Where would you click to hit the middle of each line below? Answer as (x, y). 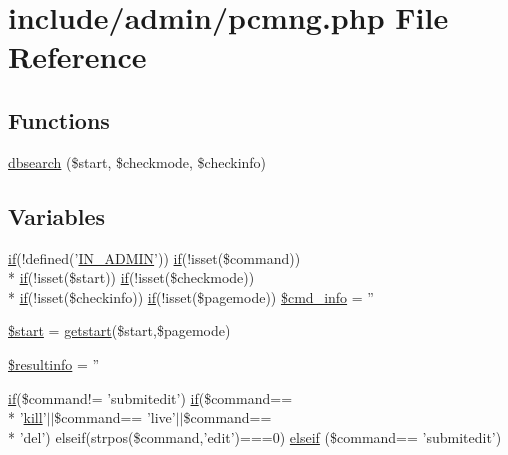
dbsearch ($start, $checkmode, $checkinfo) (137, 161)
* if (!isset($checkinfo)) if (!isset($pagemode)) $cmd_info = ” (191, 296)
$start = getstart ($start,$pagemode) (119, 330)
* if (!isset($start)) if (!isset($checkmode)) (131, 277)
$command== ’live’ (115, 417)
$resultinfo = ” (54, 363)
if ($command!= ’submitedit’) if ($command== (150, 397)
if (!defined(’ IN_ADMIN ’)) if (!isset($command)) (154, 257)
